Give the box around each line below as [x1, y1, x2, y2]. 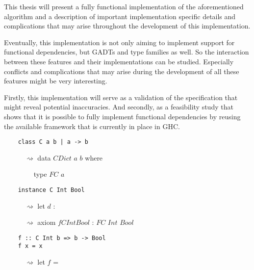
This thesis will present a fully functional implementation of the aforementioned [4, 1, 244, 11]
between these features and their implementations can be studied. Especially [4, 56, 234, 66]
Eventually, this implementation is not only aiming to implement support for [4, 37, 235, 47]
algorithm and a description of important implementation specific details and [4, 11, 236, 21]
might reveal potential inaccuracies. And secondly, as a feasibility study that [4, 102, 233, 112]
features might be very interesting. [4, 76, 107, 86]
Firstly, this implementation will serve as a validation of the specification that [4, 92, 238, 102]
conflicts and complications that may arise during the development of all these [4, 66, 239, 76]
